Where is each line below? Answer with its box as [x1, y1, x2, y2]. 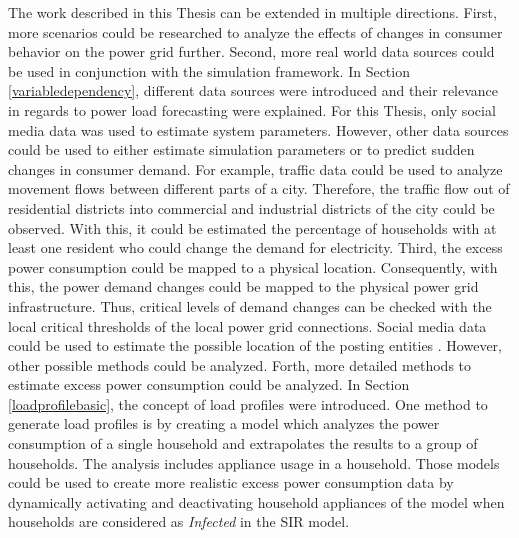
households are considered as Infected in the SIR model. [8, 511, 350, 532]
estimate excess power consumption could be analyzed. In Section [8, 374, 410, 395]
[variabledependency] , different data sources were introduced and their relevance [8, 80, 499, 101]
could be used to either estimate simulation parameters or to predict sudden [8, 139, 475, 160]
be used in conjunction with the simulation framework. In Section [8, 60, 410, 81]
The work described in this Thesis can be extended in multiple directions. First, [8, 2, 497, 22]
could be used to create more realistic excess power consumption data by [8, 472, 454, 493]
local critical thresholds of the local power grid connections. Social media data [8, 315, 487, 336]
